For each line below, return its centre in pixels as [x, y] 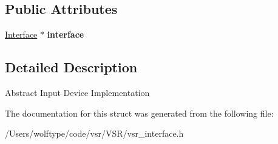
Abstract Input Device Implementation [77, 92]
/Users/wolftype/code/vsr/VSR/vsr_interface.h [94, 133]
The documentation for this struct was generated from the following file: [139, 113]
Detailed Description [71, 67]
